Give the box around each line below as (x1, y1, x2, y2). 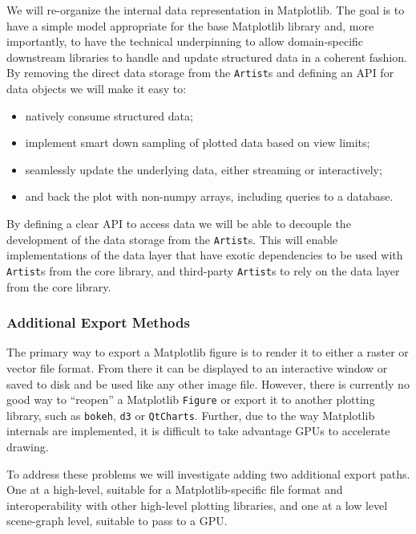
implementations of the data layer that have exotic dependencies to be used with (6, 247, 403, 263)
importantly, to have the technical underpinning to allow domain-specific (6, 33, 364, 50)
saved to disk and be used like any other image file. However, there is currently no (6, 375, 410, 392)
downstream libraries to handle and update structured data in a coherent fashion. (6, 48, 407, 65)
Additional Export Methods (6, 312, 190, 332)
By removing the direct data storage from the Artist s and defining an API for (6, 64, 394, 81)
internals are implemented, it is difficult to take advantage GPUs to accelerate (6, 422, 390, 439)
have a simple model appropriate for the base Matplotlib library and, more (6, 17, 374, 34)
